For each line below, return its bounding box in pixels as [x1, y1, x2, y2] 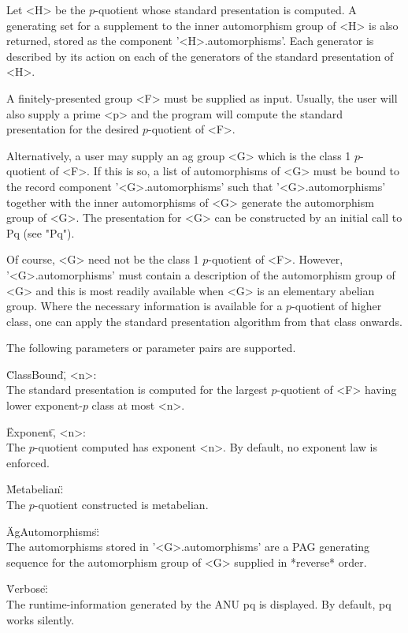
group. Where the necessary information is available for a [6, 298, 283, 314]
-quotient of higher [291, 298, 382, 314]
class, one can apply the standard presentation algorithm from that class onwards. [6, 313, 402, 329]
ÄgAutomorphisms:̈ [6, 523, 100, 539]
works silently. [6, 611, 75, 627]
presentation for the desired [6, 121, 139, 137]
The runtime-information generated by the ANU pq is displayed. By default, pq [6, 596, 391, 612]
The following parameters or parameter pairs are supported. [6, 339, 296, 356]
